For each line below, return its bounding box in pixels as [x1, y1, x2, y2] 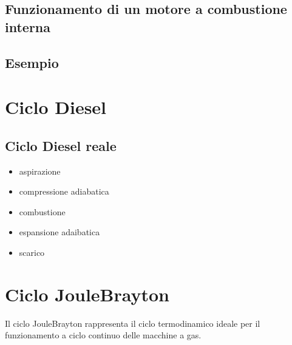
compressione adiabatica [19, 185, 109, 198]
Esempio [5, 53, 59, 72]
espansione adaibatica [19, 226, 100, 238]
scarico [19, 246, 45, 258]
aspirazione [19, 164, 61, 177]
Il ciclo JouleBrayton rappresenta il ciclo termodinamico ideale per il [5, 317, 260, 329]
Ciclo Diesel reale [5, 136, 117, 155]
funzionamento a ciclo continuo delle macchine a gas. [5, 329, 202, 341]
